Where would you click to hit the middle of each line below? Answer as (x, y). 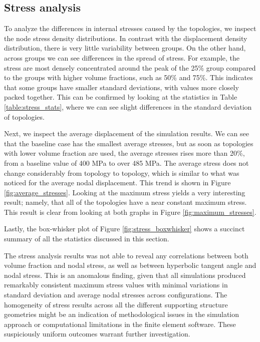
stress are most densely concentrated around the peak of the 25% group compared (130, 67)
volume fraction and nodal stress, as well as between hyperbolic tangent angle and (130, 265)
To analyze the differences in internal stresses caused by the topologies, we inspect (130, 28)
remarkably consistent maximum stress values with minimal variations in (116, 285)
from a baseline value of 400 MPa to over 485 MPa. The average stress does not (126, 162)
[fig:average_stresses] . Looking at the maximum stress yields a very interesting (125, 192)
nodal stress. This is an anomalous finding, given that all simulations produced (125, 275)
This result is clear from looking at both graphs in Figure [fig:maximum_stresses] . (130, 212)
